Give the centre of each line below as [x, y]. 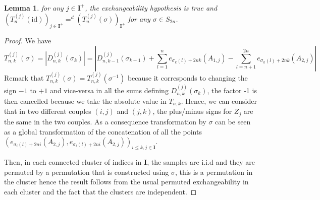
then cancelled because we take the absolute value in [85, 101]
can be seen [233, 121]
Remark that [24, 77]
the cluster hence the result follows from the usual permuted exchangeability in [126, 182]
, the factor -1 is [232, 90]
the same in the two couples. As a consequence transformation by [105, 121]
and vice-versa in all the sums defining [109, 90]
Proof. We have [28, 41]
